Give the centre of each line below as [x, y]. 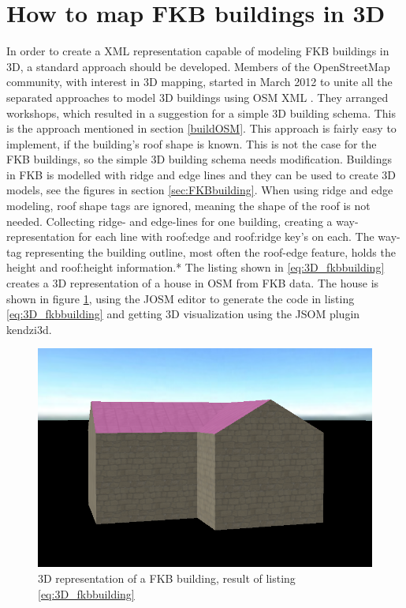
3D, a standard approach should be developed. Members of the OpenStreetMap [198, 66]
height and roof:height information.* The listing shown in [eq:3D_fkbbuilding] [196, 267]
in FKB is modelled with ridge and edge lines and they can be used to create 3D [201, 174]
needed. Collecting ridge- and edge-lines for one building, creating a [169, 221]
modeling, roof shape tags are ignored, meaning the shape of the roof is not [188, 206]
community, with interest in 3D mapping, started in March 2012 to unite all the [199, 82]
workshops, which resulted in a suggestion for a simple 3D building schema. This [201, 113]
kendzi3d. [29, 329]
